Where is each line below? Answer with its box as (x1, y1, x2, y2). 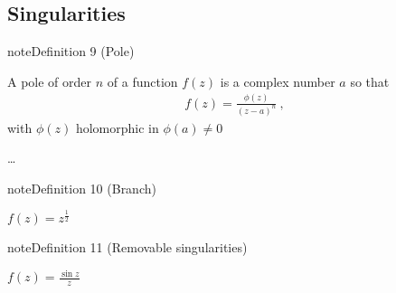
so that (350, 71, 390, 90)
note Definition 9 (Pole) (7, 42, 135, 61)
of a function (107, 71, 178, 90)
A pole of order (7, 71, 92, 90)
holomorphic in (75, 118, 159, 137)
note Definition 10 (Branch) (7, 178, 156, 197)
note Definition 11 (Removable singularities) (7, 238, 248, 257)
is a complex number (220, 71, 335, 90)
